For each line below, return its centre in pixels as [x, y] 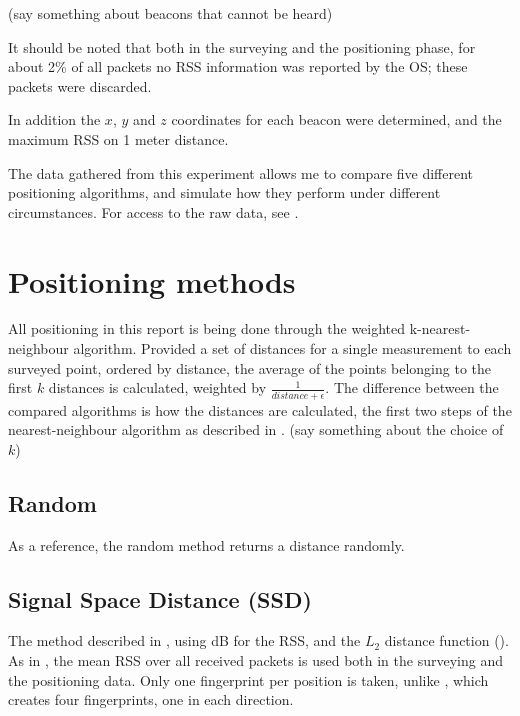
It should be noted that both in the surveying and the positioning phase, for [242, 46]
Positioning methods [152, 280]
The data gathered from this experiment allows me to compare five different [241, 172]
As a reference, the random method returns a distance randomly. [206, 544]
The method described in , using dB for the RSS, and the [184, 640]
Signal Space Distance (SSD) [160, 598]
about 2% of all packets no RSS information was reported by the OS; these [238, 66]
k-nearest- [440, 328]
